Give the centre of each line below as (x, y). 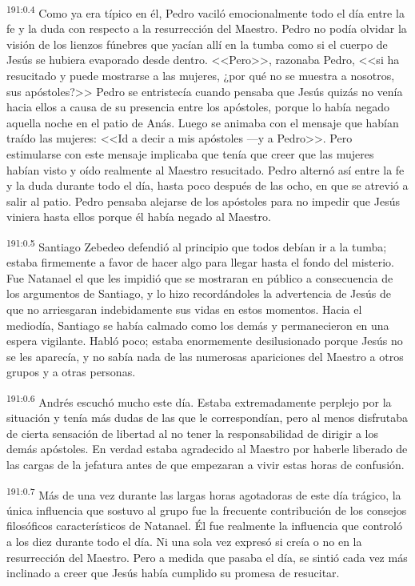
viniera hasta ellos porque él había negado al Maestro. (139, 217)
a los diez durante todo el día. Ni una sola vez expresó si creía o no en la (184, 542)
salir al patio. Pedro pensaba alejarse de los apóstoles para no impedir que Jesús (203, 201)
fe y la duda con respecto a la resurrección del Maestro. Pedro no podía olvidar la (207, 28)
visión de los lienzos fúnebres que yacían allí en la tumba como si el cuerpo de (197, 44)
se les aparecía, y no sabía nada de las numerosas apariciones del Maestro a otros (205, 356)
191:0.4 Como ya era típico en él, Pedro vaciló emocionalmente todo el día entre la (206, 12)
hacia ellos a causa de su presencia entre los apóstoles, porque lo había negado (198, 107)
